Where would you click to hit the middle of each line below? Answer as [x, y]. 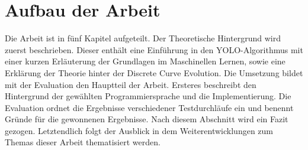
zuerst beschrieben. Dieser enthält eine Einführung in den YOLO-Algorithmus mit [154, 49]
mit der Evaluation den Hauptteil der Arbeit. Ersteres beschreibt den [131, 84]
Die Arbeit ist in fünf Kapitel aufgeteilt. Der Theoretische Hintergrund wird [143, 38]
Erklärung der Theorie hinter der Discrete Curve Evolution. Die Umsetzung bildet [154, 72]
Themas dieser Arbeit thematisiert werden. [83, 142]
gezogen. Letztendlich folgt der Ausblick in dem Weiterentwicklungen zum [139, 130]
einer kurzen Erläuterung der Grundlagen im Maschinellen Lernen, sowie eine [145, 61]
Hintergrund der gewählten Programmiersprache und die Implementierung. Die [148, 96]
